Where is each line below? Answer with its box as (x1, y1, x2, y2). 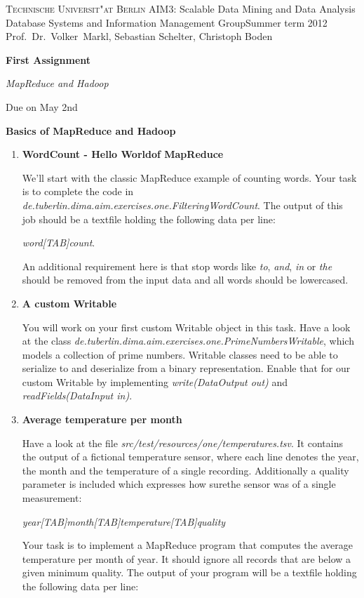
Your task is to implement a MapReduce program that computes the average (22, 538, 353, 552)
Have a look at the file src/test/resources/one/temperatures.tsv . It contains (22, 435, 343, 450)
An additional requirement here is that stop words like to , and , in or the (22, 258, 332, 273)
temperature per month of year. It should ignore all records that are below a (22, 551, 351, 566)
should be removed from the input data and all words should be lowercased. (22, 272, 349, 287)
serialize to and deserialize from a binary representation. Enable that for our (22, 361, 351, 376)
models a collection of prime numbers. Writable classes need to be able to (22, 347, 338, 361)
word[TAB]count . (22, 235, 95, 250)
